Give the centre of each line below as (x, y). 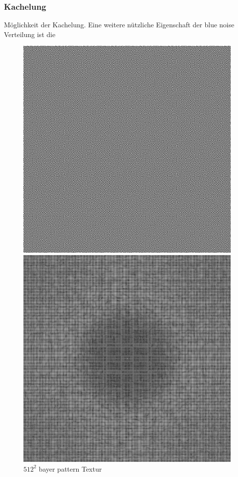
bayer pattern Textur (70, 468)
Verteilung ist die (30, 34)
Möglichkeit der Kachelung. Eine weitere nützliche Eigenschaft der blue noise (119, 25)
